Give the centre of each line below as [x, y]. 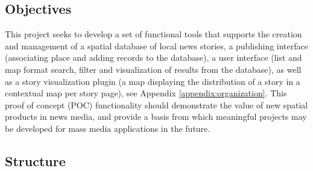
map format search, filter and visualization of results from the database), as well [153, 69]
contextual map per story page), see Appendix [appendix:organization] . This [146, 93]
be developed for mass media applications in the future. [108, 128]
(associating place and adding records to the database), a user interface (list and [153, 58]
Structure [35, 160]
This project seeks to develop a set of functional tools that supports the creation [153, 34]
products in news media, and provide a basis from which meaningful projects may [156, 117]
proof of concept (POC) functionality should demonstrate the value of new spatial [156, 104]
